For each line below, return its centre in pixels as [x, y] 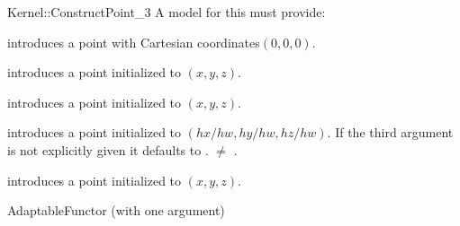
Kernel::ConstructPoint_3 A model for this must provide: [167, 12]
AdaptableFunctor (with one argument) [116, 210]
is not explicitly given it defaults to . [108, 149]
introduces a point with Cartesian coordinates [134, 42]
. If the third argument [390, 132]
